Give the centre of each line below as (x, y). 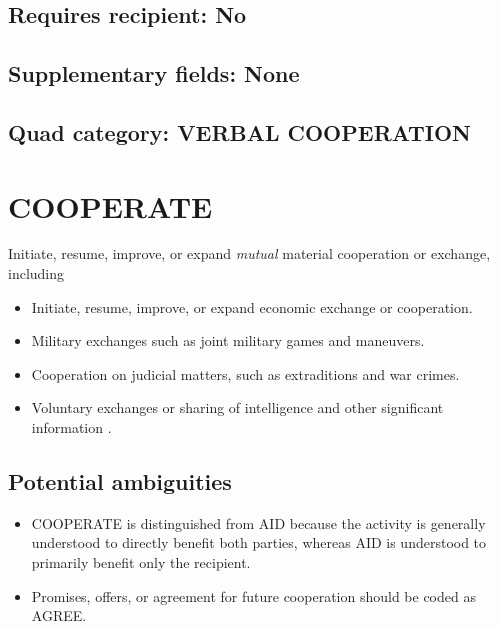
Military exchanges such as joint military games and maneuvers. (228, 340)
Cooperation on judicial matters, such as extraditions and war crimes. (245, 373)
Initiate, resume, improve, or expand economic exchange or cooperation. (252, 306)
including (36, 273)
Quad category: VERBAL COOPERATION (240, 131)
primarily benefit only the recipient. (141, 562)
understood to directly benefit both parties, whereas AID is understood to (259, 542)
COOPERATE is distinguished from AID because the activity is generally (258, 522)
